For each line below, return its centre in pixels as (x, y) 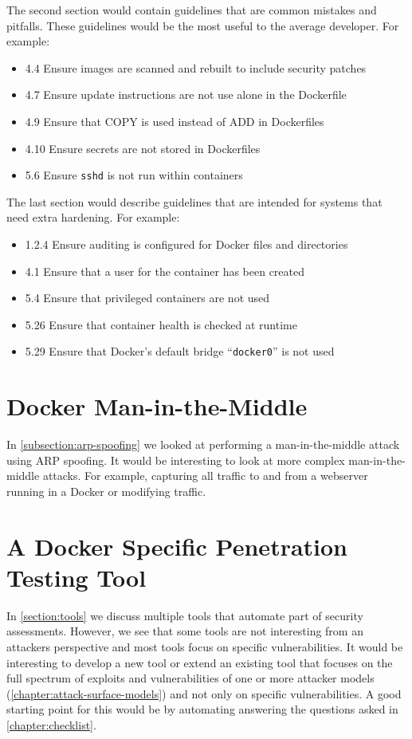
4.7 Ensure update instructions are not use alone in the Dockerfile (186, 94)
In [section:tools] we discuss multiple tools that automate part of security (185, 615)
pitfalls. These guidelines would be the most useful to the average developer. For (203, 25)
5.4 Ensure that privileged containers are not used (147, 298)
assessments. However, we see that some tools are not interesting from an (185, 631)
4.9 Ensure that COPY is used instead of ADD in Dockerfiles (175, 121)
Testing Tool (77, 577)
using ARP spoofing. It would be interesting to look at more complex (176, 460)
